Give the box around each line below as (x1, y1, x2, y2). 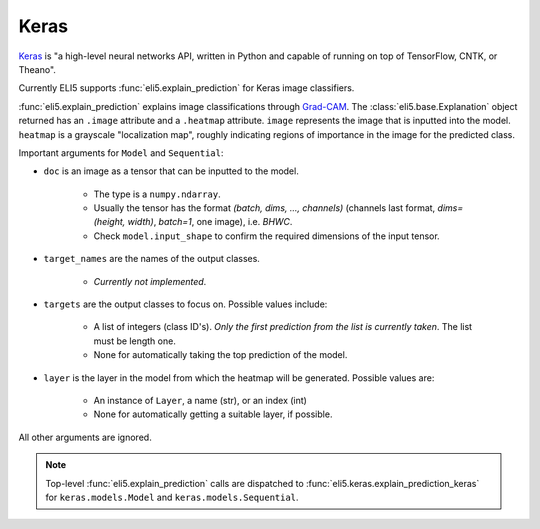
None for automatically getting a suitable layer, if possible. (93, 408, 333, 420)
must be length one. (93, 335, 177, 347)
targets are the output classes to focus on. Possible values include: (43, 298, 328, 310)
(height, (93, 216, 126, 228)
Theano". (18, 63, 57, 75)
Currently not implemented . (93, 275, 207, 287)
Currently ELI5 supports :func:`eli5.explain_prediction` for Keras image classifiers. (18, 82, 355, 94)
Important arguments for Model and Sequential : (18, 146, 224, 159)
